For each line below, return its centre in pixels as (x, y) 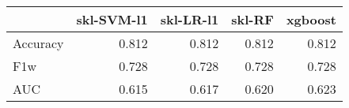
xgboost (311, 19)
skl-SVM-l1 (112, 19)
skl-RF (252, 19)
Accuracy (38, 43)
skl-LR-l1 (190, 19)
